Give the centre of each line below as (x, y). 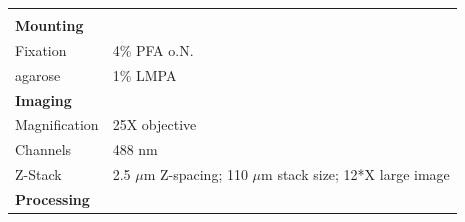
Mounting (49, 25)
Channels (43, 149)
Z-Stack (38, 174)
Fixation (41, 49)
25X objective (154, 124)
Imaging (43, 99)
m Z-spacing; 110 (195, 174)
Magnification (57, 124)
